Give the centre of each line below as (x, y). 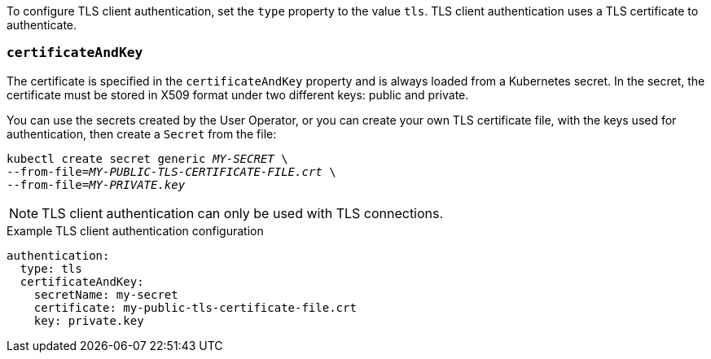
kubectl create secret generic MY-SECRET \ (147, 158)
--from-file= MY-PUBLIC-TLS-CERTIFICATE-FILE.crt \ (171, 171)
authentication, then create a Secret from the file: (142, 134)
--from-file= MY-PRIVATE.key (96, 184)
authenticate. (42, 25)
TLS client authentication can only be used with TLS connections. (243, 213)
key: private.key (89, 320)
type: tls (51, 268)
